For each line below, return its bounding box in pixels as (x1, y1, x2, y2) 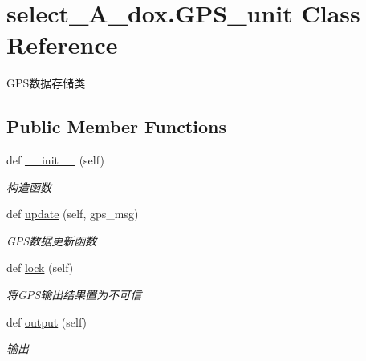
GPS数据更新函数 (6, 232, 97, 249)
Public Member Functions (6, 114, 226, 139)
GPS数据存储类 (6, 75, 86, 91)
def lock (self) (6, 259, 74, 276)
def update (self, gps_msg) (6, 205, 139, 222)
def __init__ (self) (6, 152, 104, 168)
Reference (6, 28, 118, 61)
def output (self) (6, 313, 87, 330)
